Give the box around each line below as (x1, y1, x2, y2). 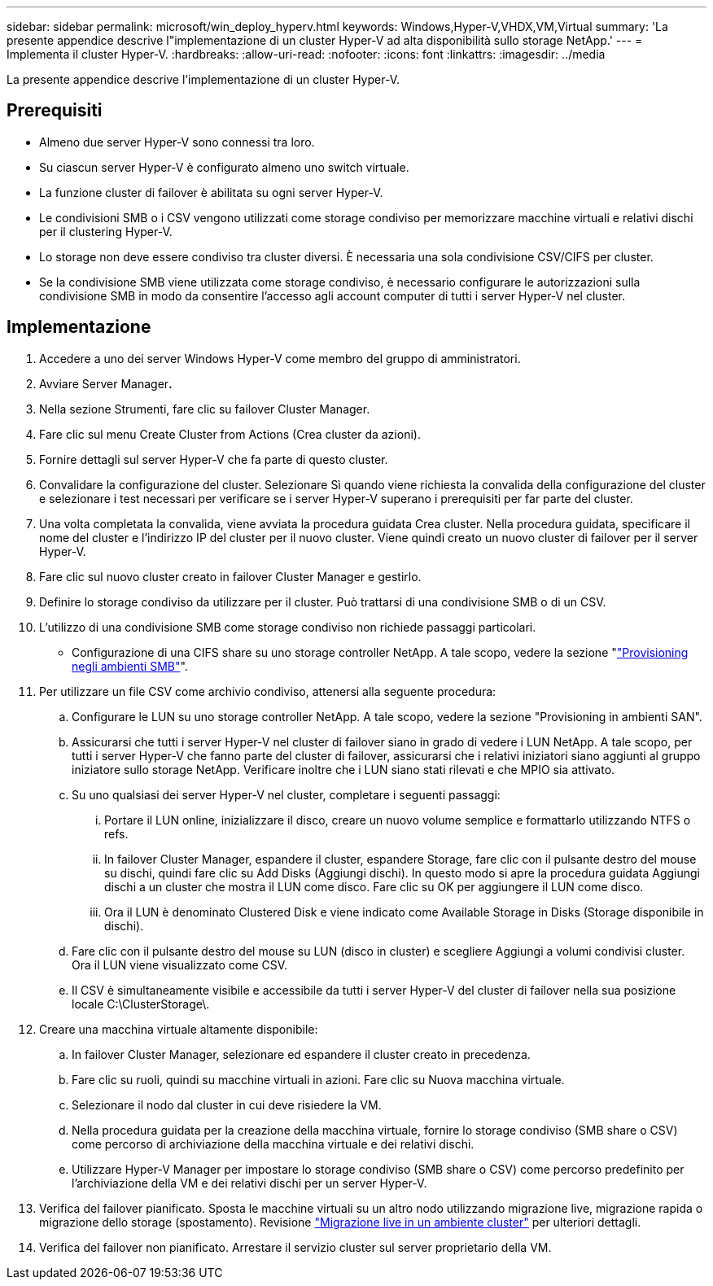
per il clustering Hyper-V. (39, 224, 173, 238)
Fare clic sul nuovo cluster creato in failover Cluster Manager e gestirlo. (39, 569, 422, 584)
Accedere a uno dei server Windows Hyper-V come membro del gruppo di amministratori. (39, 351, 521, 365)
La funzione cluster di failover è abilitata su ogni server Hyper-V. (39, 185, 383, 199)
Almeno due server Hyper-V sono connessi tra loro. (39, 134, 315, 149)
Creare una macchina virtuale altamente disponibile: (39, 1021, 318, 1036)
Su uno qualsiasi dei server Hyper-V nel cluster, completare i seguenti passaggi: (72, 787, 501, 802)
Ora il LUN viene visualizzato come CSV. (72, 957, 288, 972)
